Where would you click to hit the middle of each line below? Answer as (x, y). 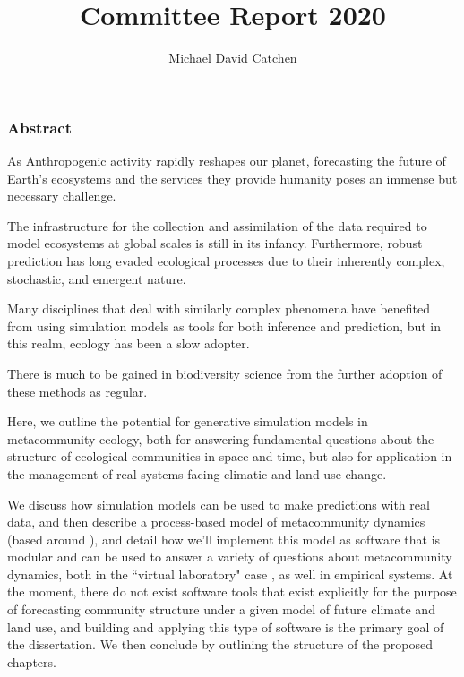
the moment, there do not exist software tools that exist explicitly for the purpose (232, 591)
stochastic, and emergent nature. (97, 278)
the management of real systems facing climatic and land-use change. (197, 473)
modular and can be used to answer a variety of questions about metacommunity (230, 557)
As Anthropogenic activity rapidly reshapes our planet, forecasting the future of (227, 161)
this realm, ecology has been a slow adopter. (129, 343)
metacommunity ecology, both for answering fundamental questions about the (221, 438)
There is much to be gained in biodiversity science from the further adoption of (225, 373)
